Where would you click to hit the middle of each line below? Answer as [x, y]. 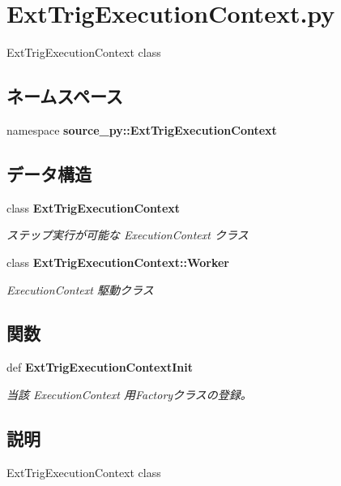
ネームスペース [65, 96]
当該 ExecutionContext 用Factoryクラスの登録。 [129, 394]
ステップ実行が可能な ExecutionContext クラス [128, 235]
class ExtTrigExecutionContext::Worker [118, 262]
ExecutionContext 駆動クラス [80, 289]
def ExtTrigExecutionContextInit [100, 367]
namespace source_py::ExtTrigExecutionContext [142, 129]
